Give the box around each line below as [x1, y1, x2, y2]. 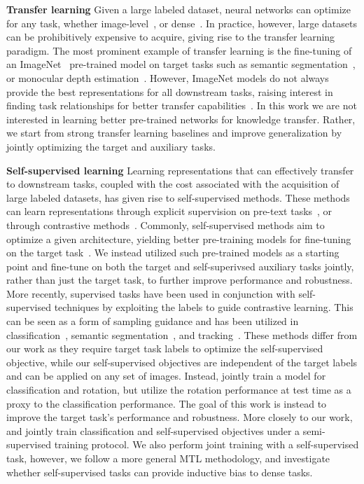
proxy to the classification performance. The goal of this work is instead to [6, 396, 327, 410]
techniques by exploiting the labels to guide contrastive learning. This [54, 300, 353, 314]
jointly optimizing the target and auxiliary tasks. [6, 139, 216, 153]
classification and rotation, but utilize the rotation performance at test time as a [6, 382, 351, 397]
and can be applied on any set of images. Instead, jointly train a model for [6, 368, 326, 383]
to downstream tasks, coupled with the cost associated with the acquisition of [6, 177, 339, 191]
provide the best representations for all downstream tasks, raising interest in [6, 84, 333, 99]
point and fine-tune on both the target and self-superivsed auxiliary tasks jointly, [6, 258, 354, 273]
